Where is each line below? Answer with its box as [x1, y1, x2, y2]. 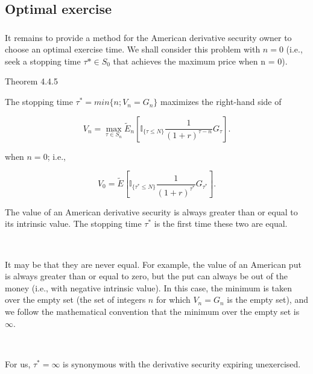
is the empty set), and [227, 293, 308, 306]
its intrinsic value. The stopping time [5, 217, 142, 230]
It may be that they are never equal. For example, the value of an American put [5, 258, 302, 270]
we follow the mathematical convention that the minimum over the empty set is [5, 305, 300, 317]
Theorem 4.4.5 [5, 75, 58, 87]
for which [156, 293, 191, 306]
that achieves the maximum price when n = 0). [113, 54, 288, 67]
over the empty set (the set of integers [5, 293, 146, 306]
